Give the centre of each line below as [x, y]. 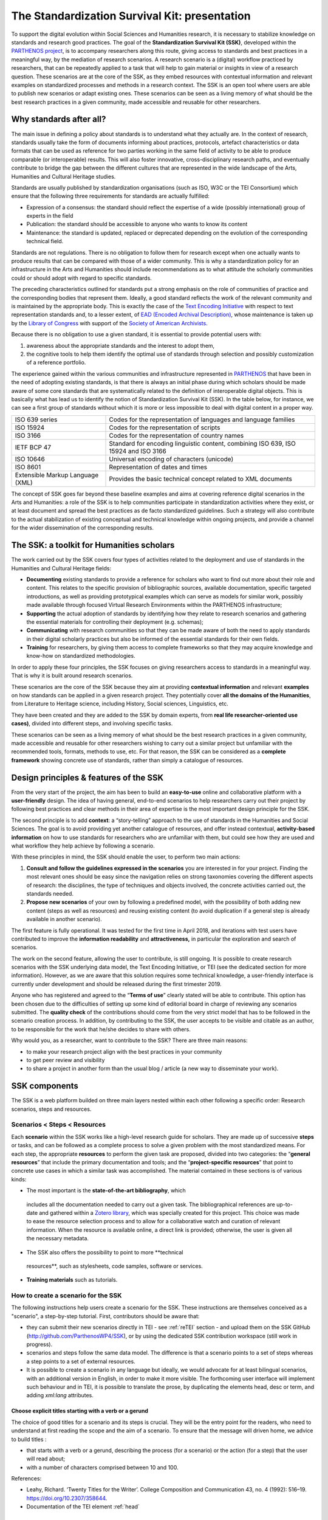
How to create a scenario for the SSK [67, 1296]
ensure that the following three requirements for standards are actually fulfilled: [110, 196]
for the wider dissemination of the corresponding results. [83, 528]
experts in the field [50, 216]
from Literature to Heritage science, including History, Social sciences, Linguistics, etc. [120, 704]
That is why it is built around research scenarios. [72, 675]
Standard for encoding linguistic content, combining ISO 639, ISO [202, 443]
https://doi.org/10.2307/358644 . [67, 1498]
